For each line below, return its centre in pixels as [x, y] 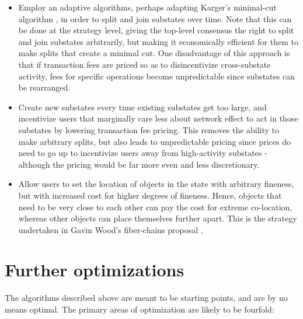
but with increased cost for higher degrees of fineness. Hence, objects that [150, 195]
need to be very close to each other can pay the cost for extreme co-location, [155, 207]
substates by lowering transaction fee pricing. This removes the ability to [149, 129]
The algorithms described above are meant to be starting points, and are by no [146, 298]
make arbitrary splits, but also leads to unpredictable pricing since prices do [155, 141]
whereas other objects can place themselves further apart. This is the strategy [158, 218]
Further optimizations [95, 270]
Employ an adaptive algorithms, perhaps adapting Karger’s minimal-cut [147, 7]
